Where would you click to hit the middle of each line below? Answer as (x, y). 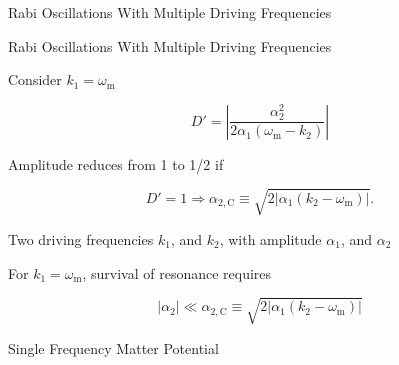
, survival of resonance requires (177, 272)
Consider (35, 79)
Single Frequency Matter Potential (113, 347)
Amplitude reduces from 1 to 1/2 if (116, 163)
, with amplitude (270, 238)
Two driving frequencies (81, 238)
